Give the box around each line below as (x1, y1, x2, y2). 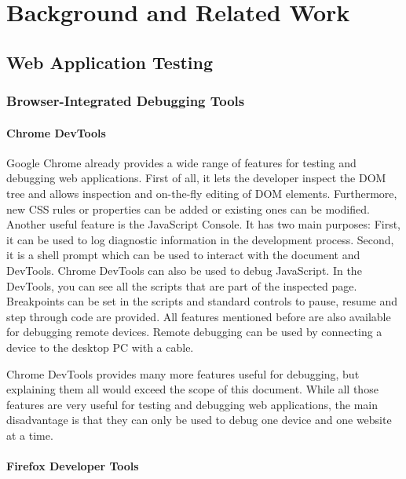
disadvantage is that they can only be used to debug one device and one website (6, 411, 392, 428)
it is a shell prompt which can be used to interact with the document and (6, 247, 360, 263)
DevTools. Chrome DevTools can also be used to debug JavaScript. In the (6, 261, 362, 278)
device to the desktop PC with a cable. (6, 338, 194, 355)
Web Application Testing (6, 49, 214, 74)
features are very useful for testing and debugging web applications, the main (6, 396, 378, 412)
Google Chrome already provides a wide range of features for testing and (6, 154, 357, 170)
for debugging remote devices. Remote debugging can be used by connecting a (6, 324, 382, 340)
